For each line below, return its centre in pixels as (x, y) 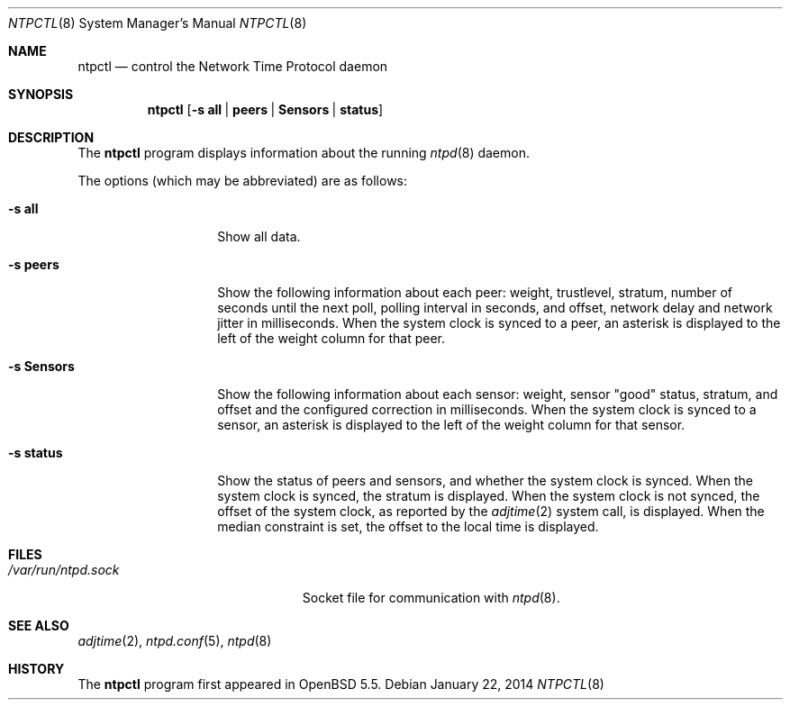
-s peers (34, 264)
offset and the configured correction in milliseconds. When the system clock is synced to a (487, 409)
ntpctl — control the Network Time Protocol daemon (233, 66)
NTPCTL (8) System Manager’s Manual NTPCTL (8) (158, 23)
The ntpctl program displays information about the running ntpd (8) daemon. (304, 153)
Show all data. (259, 236)
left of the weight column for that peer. (331, 338)
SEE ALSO (39, 625)
